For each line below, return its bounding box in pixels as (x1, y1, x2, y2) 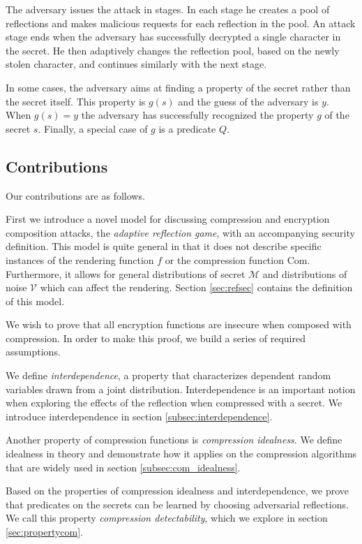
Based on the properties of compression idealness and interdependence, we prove (6, 483, 349, 498)
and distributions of (262, 266, 347, 281)
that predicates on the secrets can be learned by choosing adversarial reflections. (6, 497, 349, 511)
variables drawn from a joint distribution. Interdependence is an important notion (6, 381, 356, 396)
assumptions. (6, 344, 61, 359)
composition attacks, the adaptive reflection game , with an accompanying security (6, 225, 355, 240)
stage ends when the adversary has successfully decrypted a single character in (6, 29, 341, 44)
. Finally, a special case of (38, 121, 148, 135)
